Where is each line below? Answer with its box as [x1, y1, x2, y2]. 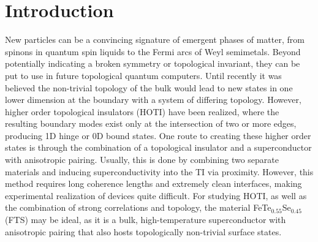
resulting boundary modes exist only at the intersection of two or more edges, [5, 117, 297, 130]
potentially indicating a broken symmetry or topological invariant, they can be [5, 57, 300, 70]
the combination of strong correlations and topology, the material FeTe [5, 201, 271, 214]
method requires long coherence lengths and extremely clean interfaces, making [5, 177, 302, 190]
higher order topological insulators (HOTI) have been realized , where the [5, 105, 279, 118]
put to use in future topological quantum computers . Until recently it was [5, 69, 282, 81]
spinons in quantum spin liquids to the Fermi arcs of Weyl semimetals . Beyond [5, 45, 301, 58]
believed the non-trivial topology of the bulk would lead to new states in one [5, 81, 293, 94]
